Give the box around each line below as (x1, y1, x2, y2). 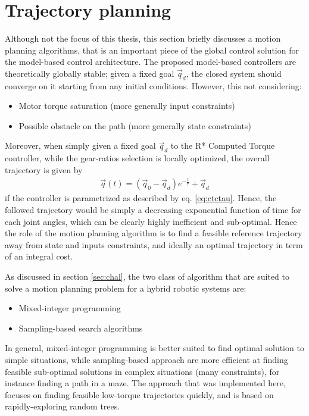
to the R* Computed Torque (170, 139, 275, 152)
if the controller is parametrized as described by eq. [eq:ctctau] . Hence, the (5, 192, 277, 204)
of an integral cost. (5, 250, 73, 262)
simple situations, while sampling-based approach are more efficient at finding (5, 353, 288, 365)
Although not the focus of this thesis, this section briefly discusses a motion (5, 32, 281, 45)
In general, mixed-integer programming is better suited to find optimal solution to (5, 342, 304, 354)
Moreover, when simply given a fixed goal (5, 139, 156, 152)
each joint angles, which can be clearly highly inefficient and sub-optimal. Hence (5, 215, 297, 227)
